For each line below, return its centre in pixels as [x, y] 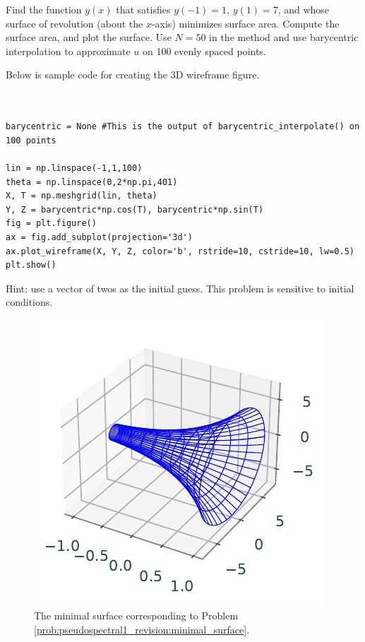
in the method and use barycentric [284, 37]
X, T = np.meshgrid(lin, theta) [82, 196]
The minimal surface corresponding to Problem [136, 616]
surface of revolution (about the [74, 23]
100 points [31, 140]
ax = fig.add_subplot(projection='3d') [99, 237]
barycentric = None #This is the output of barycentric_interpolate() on [183, 127]
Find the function [44, 9]
